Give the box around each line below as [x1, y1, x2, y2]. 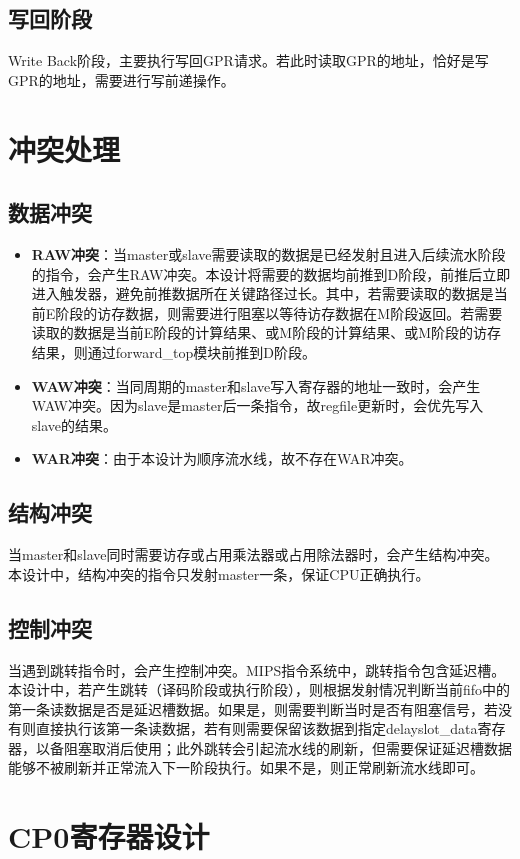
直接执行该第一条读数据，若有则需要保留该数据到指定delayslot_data [35, 718, 478, 739]
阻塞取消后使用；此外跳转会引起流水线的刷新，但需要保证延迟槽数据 [63, 737, 512, 758]
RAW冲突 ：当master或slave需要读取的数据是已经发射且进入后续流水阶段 [31, 243, 506, 264]
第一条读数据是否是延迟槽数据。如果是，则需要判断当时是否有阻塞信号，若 [8, 698, 498, 719]
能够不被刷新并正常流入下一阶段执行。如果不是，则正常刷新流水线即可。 [8, 757, 484, 778]
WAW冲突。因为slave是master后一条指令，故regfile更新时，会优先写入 [31, 395, 484, 416]
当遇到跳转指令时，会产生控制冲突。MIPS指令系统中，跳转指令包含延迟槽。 [8, 659, 506, 680]
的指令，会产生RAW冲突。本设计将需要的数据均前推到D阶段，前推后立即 [31, 263, 511, 284]
